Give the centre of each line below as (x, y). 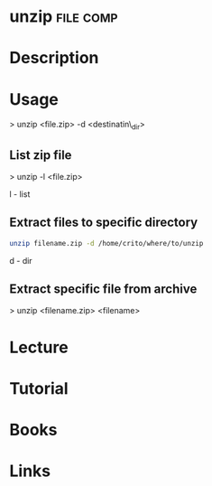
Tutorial (39, 388)
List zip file (41, 155)
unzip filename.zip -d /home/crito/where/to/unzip (106, 243)
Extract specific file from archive (103, 289)
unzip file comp (64, 17)
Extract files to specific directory (104, 223)
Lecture (39, 347)
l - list (20, 194)
